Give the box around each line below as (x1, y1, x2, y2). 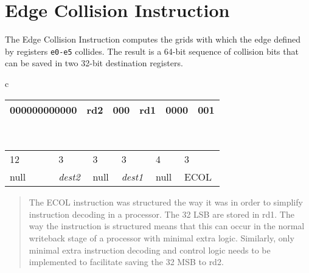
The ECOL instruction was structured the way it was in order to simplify (29, 196, 303, 209)
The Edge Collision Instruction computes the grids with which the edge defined (5, 33, 300, 46)
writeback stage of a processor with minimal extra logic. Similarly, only (29, 231, 294, 244)
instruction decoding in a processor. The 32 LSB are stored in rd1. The (29, 207, 294, 220)
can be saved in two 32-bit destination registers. (5, 57, 183, 69)
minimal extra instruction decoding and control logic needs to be (29, 243, 271, 256)
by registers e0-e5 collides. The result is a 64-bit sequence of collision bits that (5, 44, 299, 57)
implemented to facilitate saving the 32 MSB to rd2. (29, 255, 224, 268)
